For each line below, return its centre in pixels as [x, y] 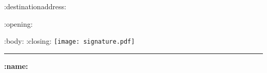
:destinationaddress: [35, 6]
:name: [16, 66]
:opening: [18, 23]
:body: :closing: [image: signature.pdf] [70, 41]
